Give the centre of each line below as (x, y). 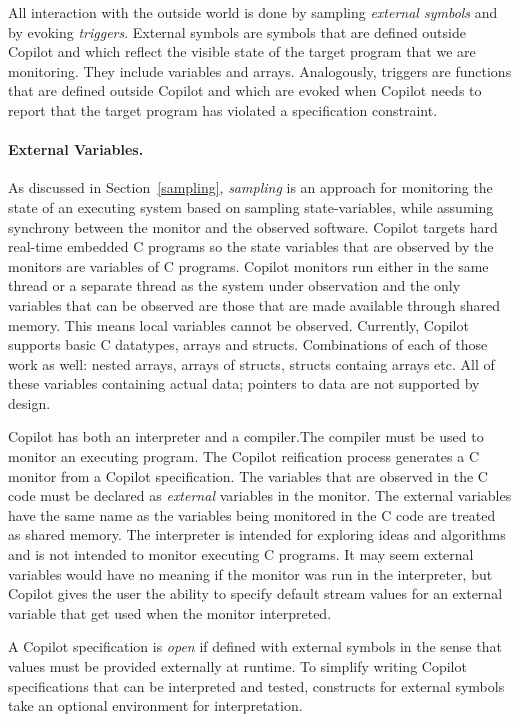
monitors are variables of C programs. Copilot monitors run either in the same (248, 265)
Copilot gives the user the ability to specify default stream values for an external (255, 593)
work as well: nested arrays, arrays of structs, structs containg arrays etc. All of (251, 363)
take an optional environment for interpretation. (155, 705)
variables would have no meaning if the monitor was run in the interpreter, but (250, 573)
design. (29, 402)
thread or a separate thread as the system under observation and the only (234, 285)
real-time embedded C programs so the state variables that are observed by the (251, 246)
